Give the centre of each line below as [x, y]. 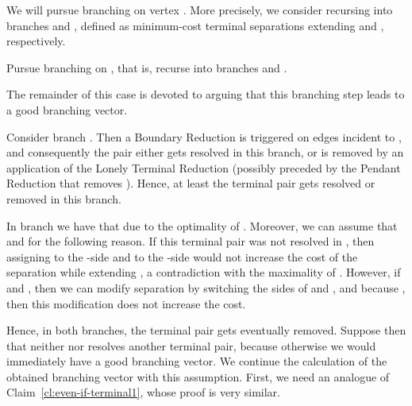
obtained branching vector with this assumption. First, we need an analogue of [198, 376]
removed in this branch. [64, 198]
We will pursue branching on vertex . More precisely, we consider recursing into [200, 10]
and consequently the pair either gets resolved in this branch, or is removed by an [205, 152]
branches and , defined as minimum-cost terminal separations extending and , [195, 25]
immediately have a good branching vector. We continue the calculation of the [197, 361]
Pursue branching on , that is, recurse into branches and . [147, 67]
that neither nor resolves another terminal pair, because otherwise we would [191, 345]
